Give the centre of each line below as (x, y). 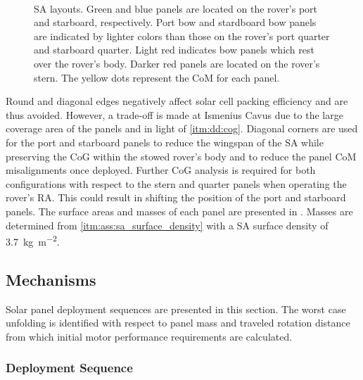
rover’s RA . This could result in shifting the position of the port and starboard (176, 197)
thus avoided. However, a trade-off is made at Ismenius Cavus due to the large (174, 114)
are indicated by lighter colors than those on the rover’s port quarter (182, 36)
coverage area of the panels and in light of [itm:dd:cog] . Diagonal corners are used (182, 128)
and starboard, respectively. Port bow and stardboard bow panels (175, 22)
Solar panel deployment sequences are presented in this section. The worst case (176, 309)
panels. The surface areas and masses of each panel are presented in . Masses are (179, 211)
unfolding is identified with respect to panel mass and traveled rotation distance (178, 323)
